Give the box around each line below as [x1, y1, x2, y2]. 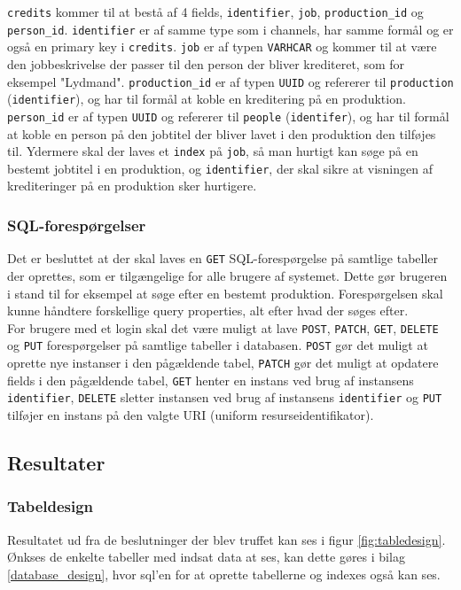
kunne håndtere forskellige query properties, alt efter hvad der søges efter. [7, 301, 409, 320]
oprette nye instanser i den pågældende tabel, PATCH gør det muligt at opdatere [7, 353, 439, 371]
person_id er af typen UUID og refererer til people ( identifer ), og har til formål [7, 106, 449, 125]
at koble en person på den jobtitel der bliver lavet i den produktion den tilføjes [7, 124, 436, 143]
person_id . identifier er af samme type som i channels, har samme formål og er [7, 19, 454, 38]
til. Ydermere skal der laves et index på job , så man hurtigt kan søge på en [7, 142, 418, 160]
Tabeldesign [7, 495, 94, 517]
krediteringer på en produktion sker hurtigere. [7, 176, 257, 195]
